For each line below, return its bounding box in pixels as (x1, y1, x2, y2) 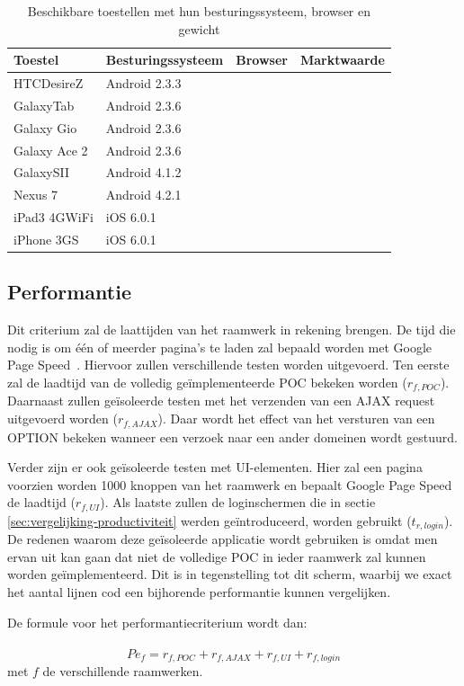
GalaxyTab (13, 95, 75, 114)
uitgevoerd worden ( (7, 409, 118, 428)
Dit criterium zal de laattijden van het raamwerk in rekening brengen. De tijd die (7, 320, 456, 339)
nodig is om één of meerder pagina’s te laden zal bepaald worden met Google (7, 337, 433, 356)
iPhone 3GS (13, 229, 79, 248)
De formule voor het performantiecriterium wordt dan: (7, 612, 308, 631)
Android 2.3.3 (105, 74, 182, 93)
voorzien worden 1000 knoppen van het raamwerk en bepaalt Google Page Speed (7, 475, 452, 494)
